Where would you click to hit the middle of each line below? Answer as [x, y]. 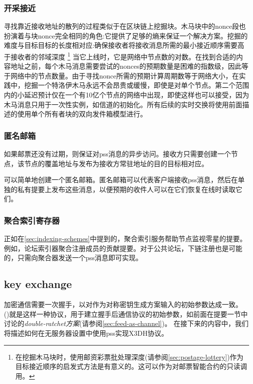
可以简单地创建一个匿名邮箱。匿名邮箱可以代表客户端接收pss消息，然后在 [121, 180]
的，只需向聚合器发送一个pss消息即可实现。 [73, 258]
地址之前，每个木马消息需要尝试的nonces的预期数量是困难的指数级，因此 [126, 66]
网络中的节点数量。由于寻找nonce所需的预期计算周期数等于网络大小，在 [125, 75]
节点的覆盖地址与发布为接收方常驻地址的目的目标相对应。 [116, 163]
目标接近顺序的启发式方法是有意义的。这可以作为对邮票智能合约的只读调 [131, 366]
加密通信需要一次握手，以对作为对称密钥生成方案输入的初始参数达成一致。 [123, 304]
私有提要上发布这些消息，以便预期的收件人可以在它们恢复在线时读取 [126, 189]
